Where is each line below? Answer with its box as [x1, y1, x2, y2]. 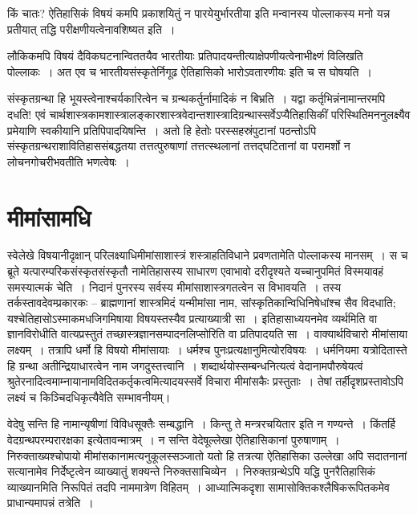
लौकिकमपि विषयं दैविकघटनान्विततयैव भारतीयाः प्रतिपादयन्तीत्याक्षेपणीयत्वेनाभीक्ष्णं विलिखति [7, 47, 363, 64]
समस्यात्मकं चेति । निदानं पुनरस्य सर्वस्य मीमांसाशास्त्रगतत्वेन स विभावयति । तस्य [7, 278, 342, 295]
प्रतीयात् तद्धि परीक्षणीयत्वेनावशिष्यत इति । [7, 20, 176, 37]
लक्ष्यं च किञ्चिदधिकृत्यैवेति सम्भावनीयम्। [7, 388, 171, 405]
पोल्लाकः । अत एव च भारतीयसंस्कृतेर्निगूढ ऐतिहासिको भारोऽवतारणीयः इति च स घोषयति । [7, 63, 372, 80]
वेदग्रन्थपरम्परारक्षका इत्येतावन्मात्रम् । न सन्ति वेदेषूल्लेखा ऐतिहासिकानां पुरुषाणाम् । [7, 431, 340, 448]
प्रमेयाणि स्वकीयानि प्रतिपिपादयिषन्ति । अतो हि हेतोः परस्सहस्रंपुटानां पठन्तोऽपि [7, 121, 317, 138]
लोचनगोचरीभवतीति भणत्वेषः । [7, 153, 130, 170]
